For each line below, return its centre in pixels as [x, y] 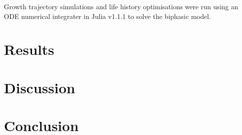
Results [29, 49]
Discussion [40, 87]
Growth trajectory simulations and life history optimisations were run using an [121, 6]
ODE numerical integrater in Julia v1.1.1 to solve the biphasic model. [107, 16]
